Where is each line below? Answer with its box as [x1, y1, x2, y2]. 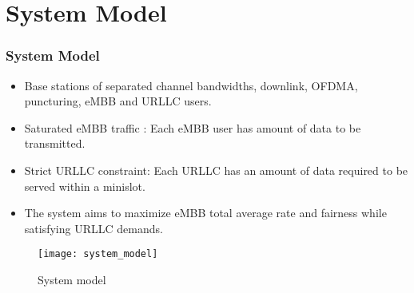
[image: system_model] [38, 248, 158, 260]
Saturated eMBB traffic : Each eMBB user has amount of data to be [24, 119, 361, 136]
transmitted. [24, 135, 86, 152]
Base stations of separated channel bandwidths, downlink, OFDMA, [24, 77, 358, 93]
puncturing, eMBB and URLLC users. [24, 93, 212, 109]
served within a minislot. [24, 177, 145, 194]
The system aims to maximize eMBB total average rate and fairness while [24, 204, 387, 221]
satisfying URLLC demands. [24, 220, 163, 236]
